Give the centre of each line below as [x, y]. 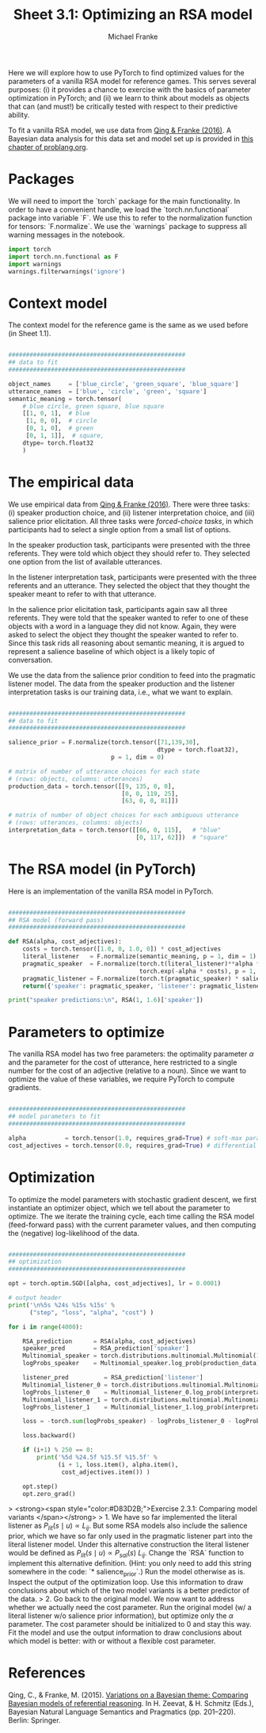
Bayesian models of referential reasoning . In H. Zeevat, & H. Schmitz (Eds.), [131, 1703]
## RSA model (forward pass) [56, 920]
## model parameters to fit [55, 1117]
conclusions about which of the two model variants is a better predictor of [129, 1590]
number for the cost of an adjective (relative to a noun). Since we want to [127, 1071]
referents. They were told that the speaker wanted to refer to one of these [129, 618]
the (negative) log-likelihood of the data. [74, 1233]
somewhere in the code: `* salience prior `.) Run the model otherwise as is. [127, 1573]
